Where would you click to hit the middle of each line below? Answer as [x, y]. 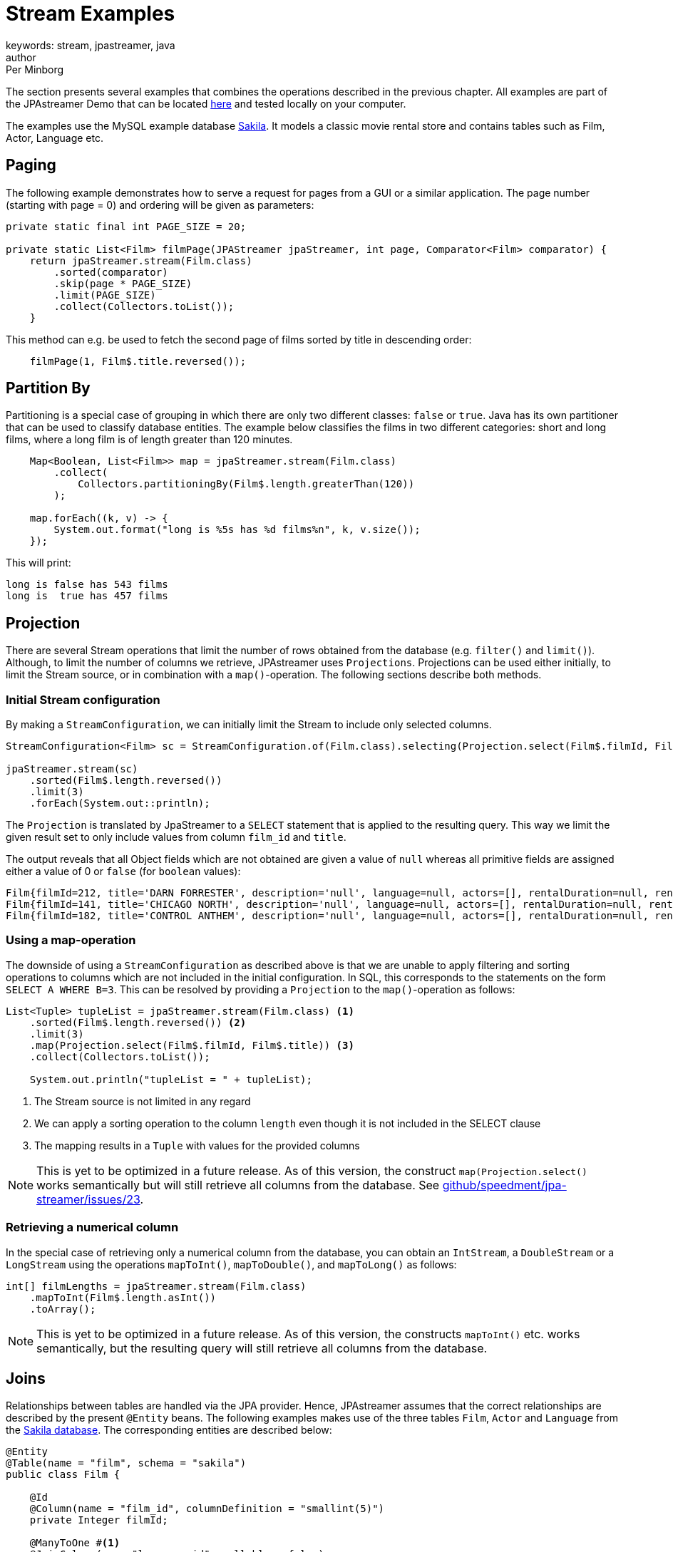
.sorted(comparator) [111, 272]
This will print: [38, 563]
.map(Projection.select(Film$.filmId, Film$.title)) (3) [192, 1045]
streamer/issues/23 [88, 1199]
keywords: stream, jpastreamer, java [91, 45]
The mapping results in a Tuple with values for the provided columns [197, 1145]
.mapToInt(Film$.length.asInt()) [123, 1297]
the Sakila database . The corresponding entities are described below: [169, 1430]
